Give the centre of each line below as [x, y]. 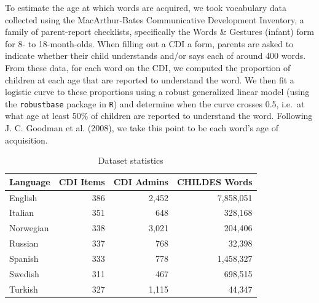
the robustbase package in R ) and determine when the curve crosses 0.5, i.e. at [155, 103]
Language [30, 181]
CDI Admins [141, 181]
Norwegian [29, 228]
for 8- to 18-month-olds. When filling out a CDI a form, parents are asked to [149, 43]
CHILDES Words [215, 181]
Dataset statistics [131, 160]
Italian [22, 213]
